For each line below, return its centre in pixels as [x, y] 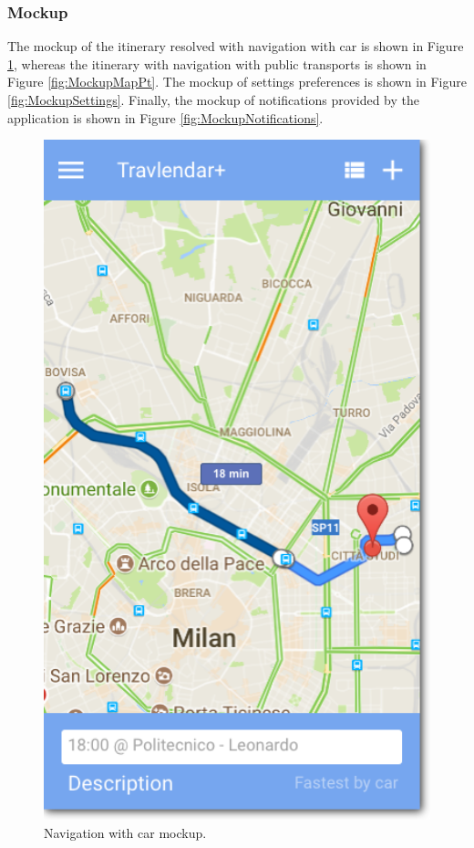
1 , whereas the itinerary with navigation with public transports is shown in [217, 63]
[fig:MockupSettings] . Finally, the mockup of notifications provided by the [213, 99]
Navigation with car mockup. [125, 832]
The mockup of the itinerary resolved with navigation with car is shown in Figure [236, 46]
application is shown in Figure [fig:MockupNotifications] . [165, 117]
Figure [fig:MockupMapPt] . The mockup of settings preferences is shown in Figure [237, 82]
